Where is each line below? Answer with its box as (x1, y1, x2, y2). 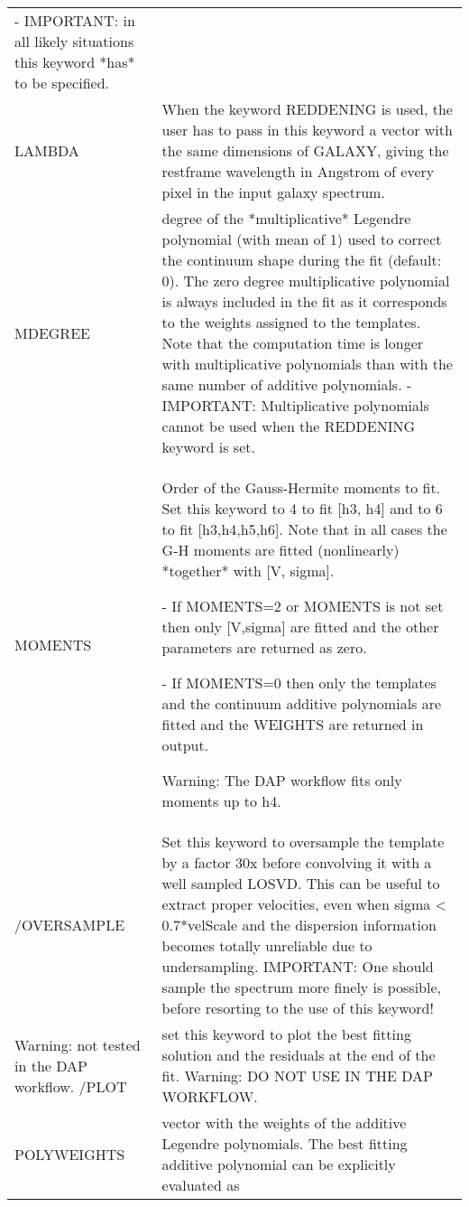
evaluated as (161, 1174, 240, 1195)
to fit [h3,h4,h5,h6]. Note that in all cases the (161, 519, 447, 539)
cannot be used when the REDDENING (161, 416, 416, 436)
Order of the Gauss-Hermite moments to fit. (161, 477, 441, 498)
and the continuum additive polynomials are (161, 693, 442, 714)
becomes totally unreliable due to (161, 935, 372, 956)
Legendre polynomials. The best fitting (161, 1133, 408, 1154)
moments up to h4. (161, 791, 281, 811)
